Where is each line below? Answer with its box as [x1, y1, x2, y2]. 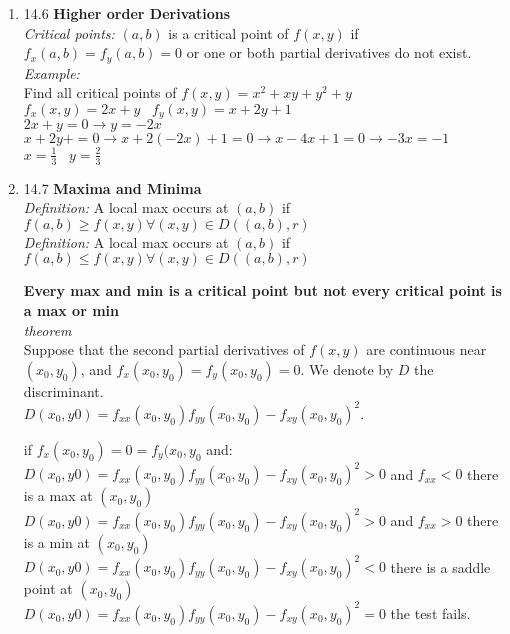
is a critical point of [168, 22, 289, 43]
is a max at [23, 485, 93, 506]
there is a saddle [390, 556, 491, 577]
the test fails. [390, 602, 471, 623]
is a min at [23, 531, 90, 552]
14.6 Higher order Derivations [23, 3, 231, 23]
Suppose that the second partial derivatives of [23, 339, 305, 360]
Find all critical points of [23, 82, 177, 103]
